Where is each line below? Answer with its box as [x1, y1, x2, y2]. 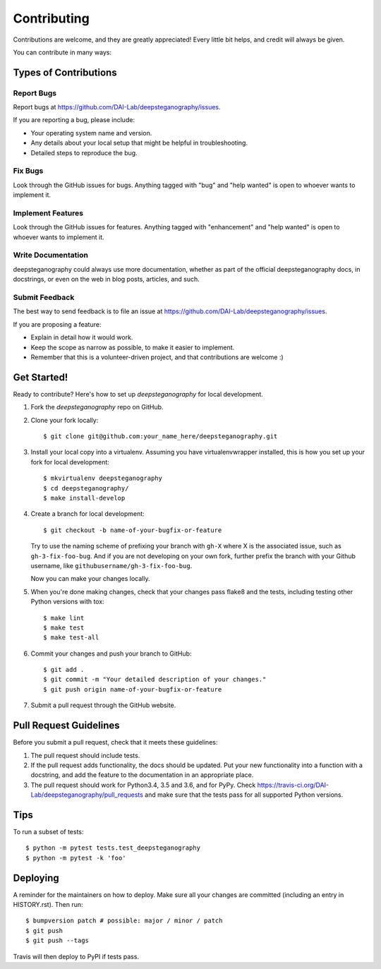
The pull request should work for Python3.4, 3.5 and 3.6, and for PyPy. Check [30, 781, 256, 789]
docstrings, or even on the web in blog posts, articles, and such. [13, 275, 200, 284]
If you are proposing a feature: [13, 320, 102, 328]
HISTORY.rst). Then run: [13, 901, 83, 909]
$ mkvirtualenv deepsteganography [43, 474, 162, 483]
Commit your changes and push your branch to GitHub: [30, 649, 192, 658]
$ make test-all [43, 634, 99, 642]
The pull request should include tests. [30, 751, 140, 759]
